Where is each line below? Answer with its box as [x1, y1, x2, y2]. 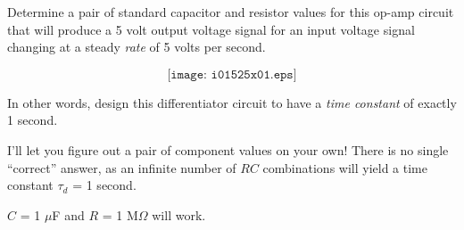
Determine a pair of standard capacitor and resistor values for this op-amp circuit [7, 3, 454, 21]
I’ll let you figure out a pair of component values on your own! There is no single [7, 140, 449, 159]
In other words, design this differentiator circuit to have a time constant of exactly [7, 93, 457, 111]
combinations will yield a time [262, 158, 427, 177]
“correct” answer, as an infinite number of [7, 158, 236, 177]
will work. [152, 205, 206, 224]
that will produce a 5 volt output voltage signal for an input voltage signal [7, 20, 415, 38]
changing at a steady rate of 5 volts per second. [7, 37, 266, 56]
